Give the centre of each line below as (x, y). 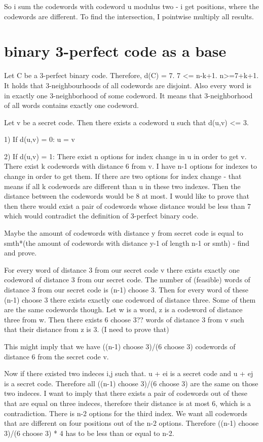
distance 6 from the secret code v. (57, 356)
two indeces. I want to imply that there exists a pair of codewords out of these (126, 393)
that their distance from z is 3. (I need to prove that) (87, 329)
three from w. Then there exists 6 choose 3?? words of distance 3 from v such (124, 319)
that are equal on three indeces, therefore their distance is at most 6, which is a (128, 403)
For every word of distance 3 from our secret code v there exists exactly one (122, 269)
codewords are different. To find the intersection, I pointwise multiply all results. (129, 16)
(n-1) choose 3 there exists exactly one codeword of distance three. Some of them (130, 299)
